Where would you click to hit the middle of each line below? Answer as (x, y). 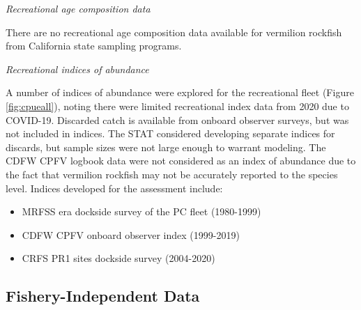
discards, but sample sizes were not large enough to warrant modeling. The (166, 147)
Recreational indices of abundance (77, 69)
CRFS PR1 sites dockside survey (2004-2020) (118, 258)
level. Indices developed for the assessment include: (114, 188)
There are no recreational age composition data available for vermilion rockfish (174, 32)
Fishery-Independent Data (103, 296)
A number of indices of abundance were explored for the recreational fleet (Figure (180, 92)
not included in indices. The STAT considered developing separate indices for (170, 133)
